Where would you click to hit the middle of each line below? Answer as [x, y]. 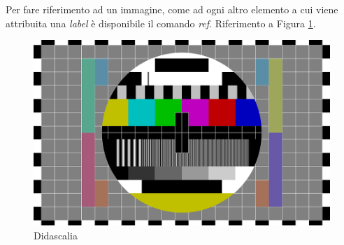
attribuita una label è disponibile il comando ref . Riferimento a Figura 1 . [161, 23]
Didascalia [56, 235]
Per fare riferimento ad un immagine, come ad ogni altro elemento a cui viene [172, 9]
